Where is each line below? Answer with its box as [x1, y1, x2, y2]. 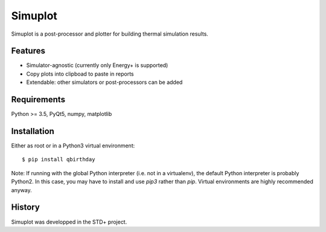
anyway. [11, 186, 33, 193]
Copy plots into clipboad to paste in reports [26, 70, 134, 77]
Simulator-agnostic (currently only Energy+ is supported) [26, 62, 168, 69]
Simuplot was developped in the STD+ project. [11, 218, 127, 225]
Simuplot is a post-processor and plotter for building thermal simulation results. [11, 30, 208, 37]
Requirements [11, 94, 66, 105]
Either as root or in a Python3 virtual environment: [11, 142, 135, 149]
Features [11, 46, 45, 56]
